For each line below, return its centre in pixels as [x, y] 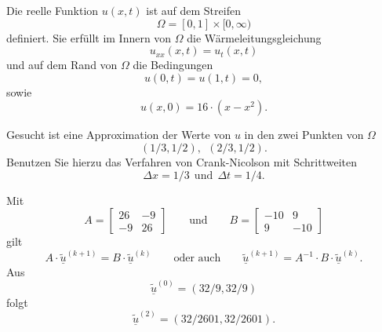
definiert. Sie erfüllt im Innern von [89, 37]
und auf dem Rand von [62, 65]
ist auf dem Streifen [193, 10]
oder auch [197, 259]
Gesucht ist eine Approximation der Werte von [119, 135]
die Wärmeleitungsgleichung [254, 37]
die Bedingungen [173, 65]
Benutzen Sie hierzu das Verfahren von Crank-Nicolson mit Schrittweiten [182, 161]
